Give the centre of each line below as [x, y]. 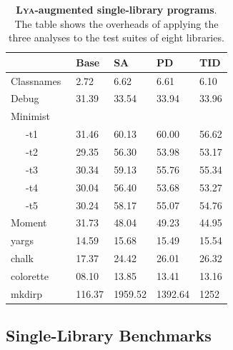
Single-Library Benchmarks [109, 335]
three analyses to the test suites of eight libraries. [116, 37]
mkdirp [27, 293]
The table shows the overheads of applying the [116, 23]
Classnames [36, 80]
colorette [30, 275]
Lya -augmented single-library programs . [116, 9]
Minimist [30, 116]
